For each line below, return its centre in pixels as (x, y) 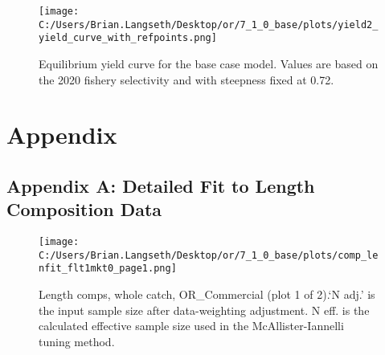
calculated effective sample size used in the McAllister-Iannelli (191, 326)
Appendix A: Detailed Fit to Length (161, 185)
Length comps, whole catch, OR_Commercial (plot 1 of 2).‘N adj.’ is (207, 294)
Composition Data (84, 209)
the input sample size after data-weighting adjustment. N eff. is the (204, 310)
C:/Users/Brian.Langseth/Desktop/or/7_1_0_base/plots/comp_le (209, 255)
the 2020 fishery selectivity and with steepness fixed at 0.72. (186, 79)
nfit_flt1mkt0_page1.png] (108, 269)
